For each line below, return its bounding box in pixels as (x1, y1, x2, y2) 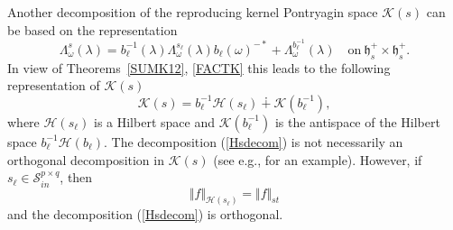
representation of (7, 76, 100, 95)
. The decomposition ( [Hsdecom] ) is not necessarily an (104, 132, 403, 151)
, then (60, 168, 93, 187)
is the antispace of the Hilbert (274, 112, 440, 131)
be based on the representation (7, 20, 178, 39)
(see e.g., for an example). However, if (213, 150, 422, 169)
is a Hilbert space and (93, 112, 215, 131)
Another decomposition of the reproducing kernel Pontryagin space (7, 3, 378, 21)
